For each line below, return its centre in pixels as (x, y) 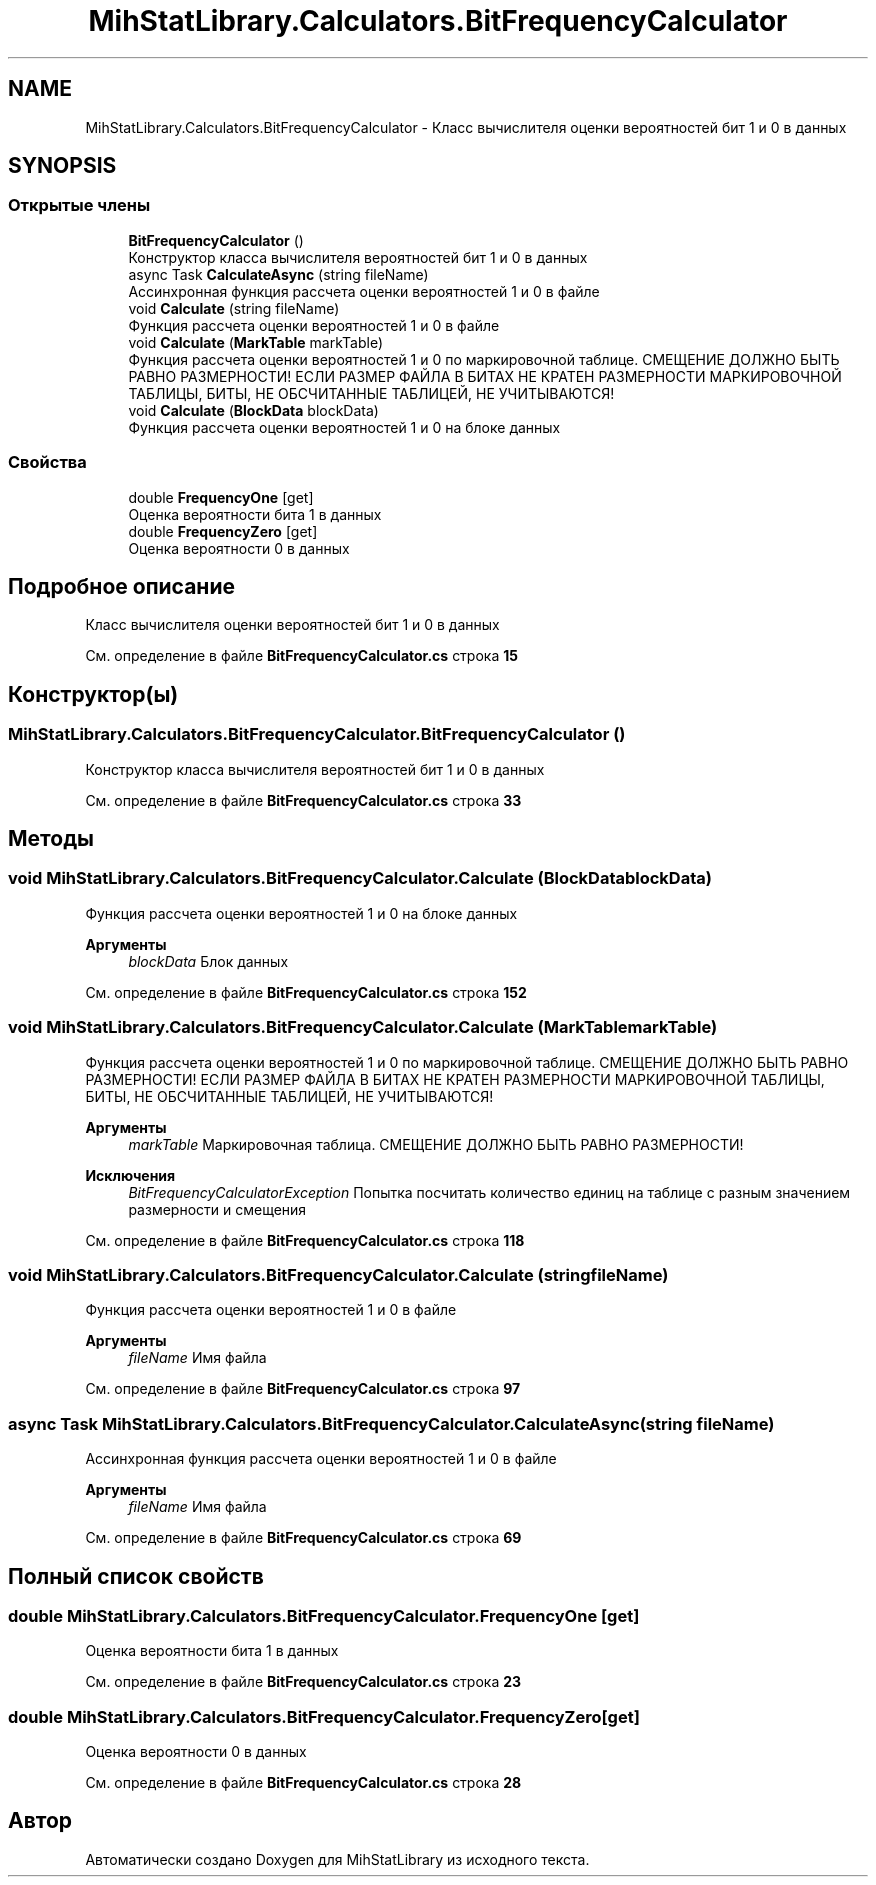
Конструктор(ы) (93, 694)
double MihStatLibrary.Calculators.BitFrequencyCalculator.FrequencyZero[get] (324, 1716)
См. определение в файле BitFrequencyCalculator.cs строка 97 (303, 1389)
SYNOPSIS (62, 166)
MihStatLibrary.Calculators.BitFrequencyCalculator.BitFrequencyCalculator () (317, 734)
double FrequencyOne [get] (221, 497)
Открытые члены (79, 205)
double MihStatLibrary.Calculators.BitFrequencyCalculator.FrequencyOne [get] (324, 1615)
